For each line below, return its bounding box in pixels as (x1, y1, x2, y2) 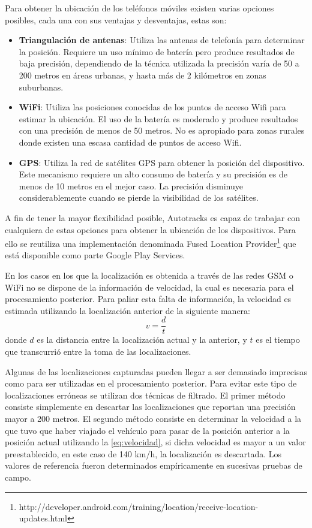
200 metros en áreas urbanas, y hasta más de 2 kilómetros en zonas (19, 68, 266, 81)
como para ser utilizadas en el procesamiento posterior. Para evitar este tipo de (5, 377, 297, 390)
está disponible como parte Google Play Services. (5, 249, 185, 261)
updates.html (19, 512, 68, 524)
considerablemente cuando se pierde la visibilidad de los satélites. (19, 191, 259, 204)
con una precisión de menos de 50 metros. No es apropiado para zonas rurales (19, 124, 305, 137)
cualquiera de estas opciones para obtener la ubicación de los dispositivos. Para (5, 223, 296, 236)
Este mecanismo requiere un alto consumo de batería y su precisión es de (19, 168, 287, 180)
